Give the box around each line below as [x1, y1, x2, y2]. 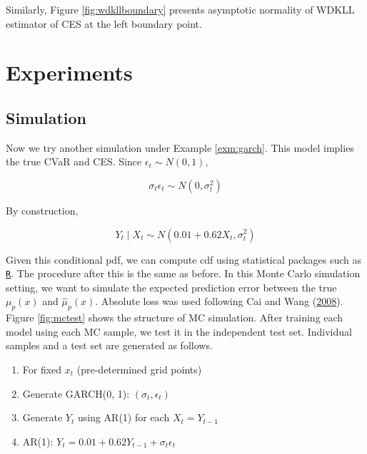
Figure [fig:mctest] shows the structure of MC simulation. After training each [6, 310, 343, 325]
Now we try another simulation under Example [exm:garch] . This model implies [6, 140, 354, 155]
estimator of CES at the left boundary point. [6, 16, 202, 31]
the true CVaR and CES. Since [6, 154, 142, 169]
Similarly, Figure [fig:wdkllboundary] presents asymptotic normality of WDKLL [6, 2, 355, 16]
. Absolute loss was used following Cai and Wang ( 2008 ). [95, 294, 343, 309]
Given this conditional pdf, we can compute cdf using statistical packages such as [6, 252, 362, 267]
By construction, [6, 202, 79, 217]
